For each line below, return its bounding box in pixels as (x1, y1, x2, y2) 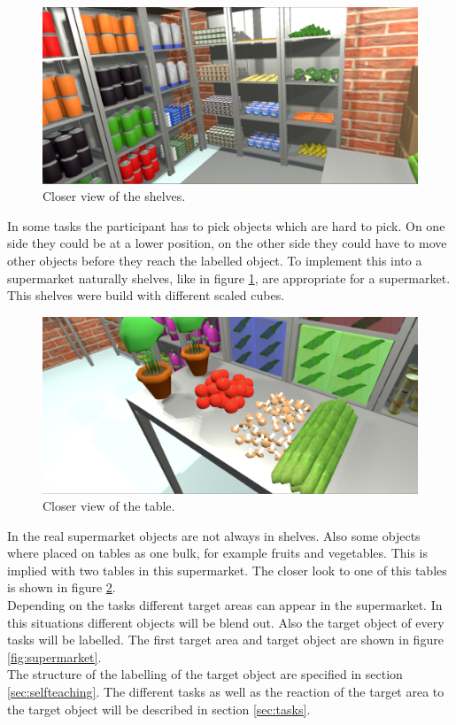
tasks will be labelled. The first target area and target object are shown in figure (7, 630, 444, 649)
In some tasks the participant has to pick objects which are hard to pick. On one (7, 216, 445, 235)
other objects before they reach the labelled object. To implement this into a (7, 251, 422, 269)
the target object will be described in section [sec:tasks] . (7, 699, 311, 718)
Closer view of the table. (43, 497, 175, 515)
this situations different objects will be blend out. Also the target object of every (7, 613, 444, 631)
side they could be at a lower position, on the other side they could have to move (7, 234, 447, 252)
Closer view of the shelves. (43, 187, 186, 205)
